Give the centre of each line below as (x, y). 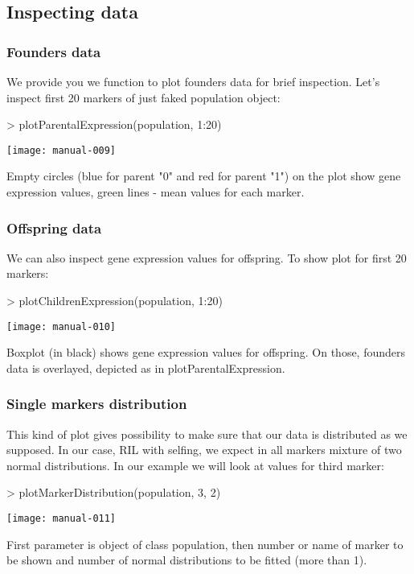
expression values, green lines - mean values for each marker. (156, 192)
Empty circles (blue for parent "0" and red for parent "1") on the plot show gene (204, 176)
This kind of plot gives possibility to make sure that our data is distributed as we (207, 434)
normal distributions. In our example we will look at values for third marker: (195, 465)
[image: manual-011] (61, 519)
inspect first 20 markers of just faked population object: (143, 97)
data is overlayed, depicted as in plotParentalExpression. (146, 368)
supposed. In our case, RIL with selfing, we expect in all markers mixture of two (204, 450)
